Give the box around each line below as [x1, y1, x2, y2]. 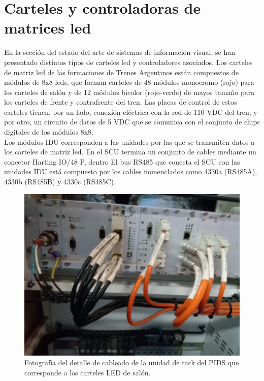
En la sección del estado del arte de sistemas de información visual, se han [4, 47, 235, 57]
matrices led [4, 17, 91, 38]
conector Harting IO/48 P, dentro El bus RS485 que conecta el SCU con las [4, 156, 240, 167]
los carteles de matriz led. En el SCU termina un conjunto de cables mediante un [4, 146, 256, 157]
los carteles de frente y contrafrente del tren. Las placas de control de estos [4, 97, 237, 107]
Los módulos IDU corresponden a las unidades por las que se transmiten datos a [4, 136, 255, 147]
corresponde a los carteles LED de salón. [24, 367, 151, 377]
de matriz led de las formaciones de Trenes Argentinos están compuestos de [4, 67, 239, 77]
